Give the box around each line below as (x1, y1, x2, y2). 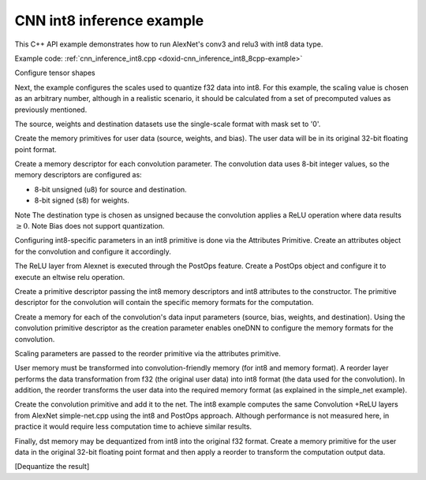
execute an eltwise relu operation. (14, 272, 125, 281)
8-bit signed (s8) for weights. (34, 195, 129, 205)
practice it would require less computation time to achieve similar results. (14, 422, 252, 431)
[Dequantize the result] (14, 462, 90, 471)
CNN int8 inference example (14, 12, 204, 29)
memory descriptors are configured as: (14, 170, 142, 180)
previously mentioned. (14, 105, 88, 114)
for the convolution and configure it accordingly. (14, 247, 171, 256)
